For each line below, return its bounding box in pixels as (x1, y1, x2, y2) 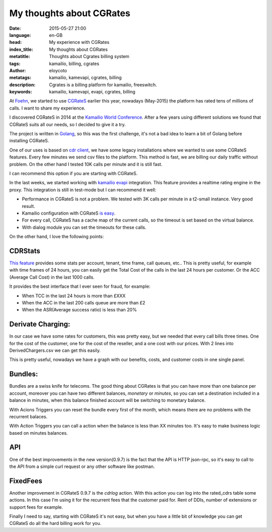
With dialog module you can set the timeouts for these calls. (22, 224, 147, 230)
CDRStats (9, 246, 40, 255)
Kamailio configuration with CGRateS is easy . (22, 210, 115, 216)
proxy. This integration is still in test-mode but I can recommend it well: (9, 187, 157, 193)
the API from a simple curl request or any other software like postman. (9, 463, 155, 469)
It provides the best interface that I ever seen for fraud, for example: (9, 283, 151, 290)
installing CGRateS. (9, 138, 49, 144)
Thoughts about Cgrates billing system (49, 54, 129, 60)
